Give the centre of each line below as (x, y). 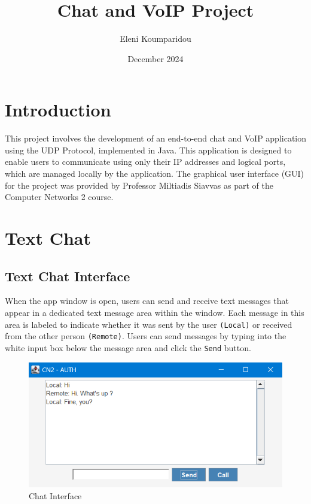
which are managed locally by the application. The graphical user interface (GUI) (155, 173)
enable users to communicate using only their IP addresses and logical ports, (145, 162)
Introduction (58, 110)
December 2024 (155, 58)
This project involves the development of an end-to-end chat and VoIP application (156, 138)
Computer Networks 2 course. (59, 197)
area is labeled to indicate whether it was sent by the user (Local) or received (149, 324)
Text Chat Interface (68, 276)
